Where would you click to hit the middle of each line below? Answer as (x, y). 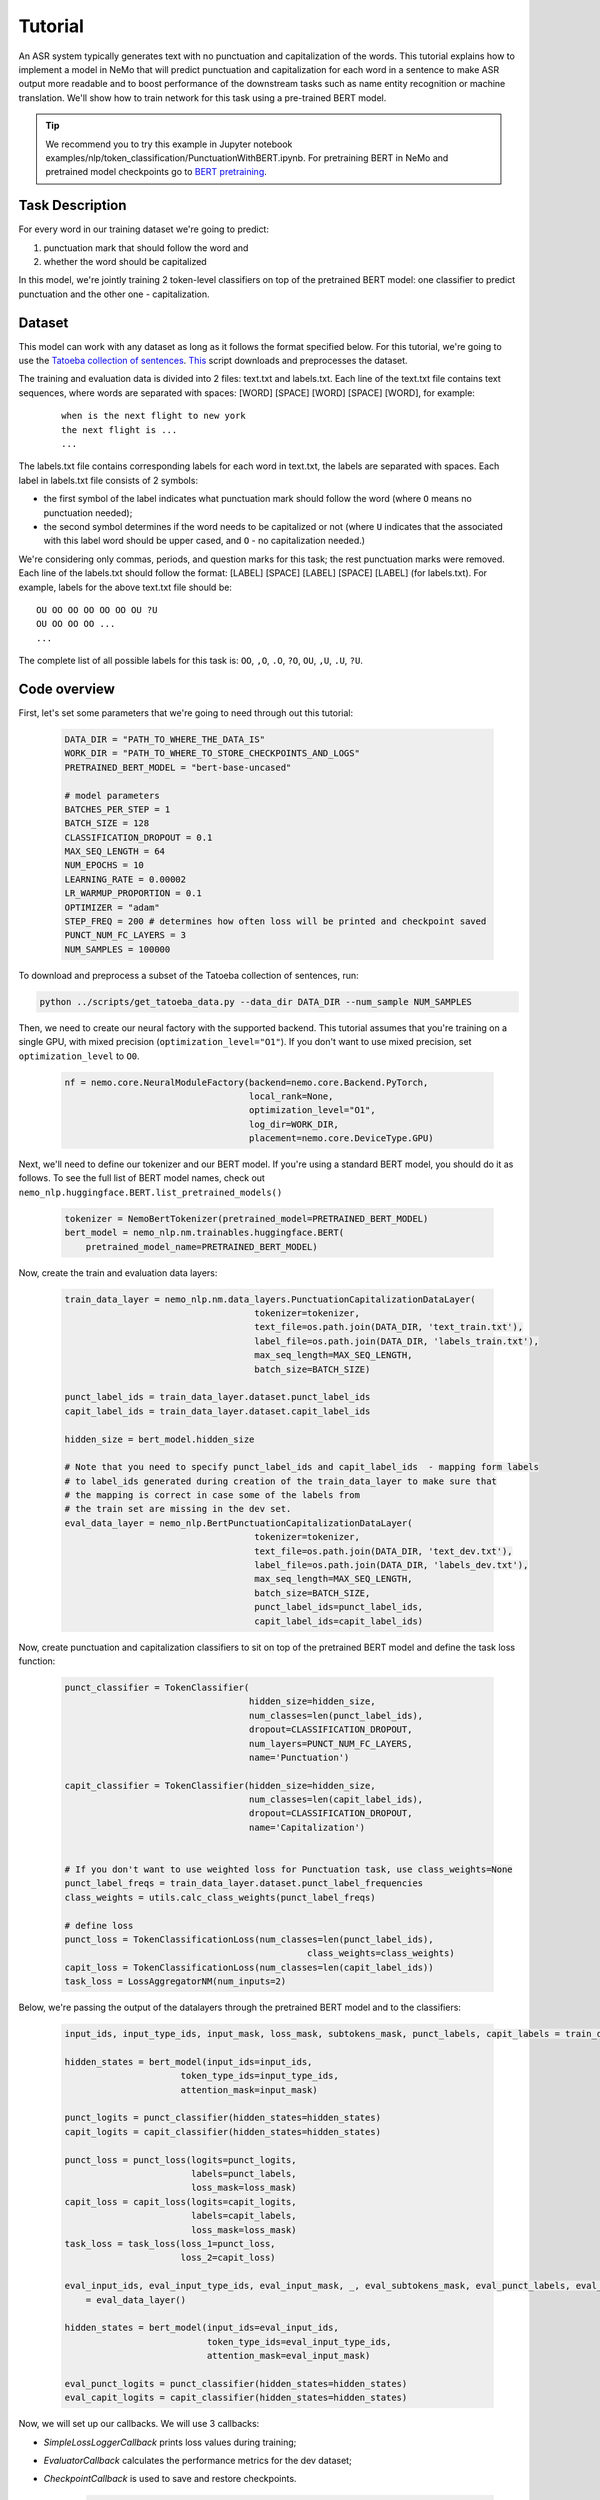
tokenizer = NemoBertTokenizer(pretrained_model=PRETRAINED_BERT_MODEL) (246, 1218)
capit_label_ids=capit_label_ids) (339, 1621)
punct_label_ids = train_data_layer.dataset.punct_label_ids (217, 1397)
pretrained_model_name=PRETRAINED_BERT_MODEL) (202, 1246)
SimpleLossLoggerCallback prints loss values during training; (170, 2442)
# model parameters (112, 795)
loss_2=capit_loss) (228, 2258)
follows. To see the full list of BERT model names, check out (141, 1178)
